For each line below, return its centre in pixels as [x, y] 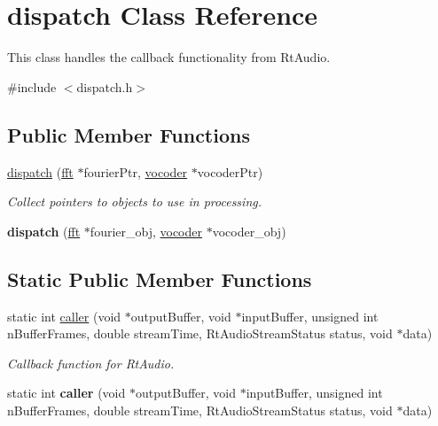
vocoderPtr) [230, 171]
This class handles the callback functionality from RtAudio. [169, 57]
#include [32, 86]
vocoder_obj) [249, 231]
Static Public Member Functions [160, 279]
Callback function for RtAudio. [91, 363]
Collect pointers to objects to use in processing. [134, 201]
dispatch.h [105, 86]
